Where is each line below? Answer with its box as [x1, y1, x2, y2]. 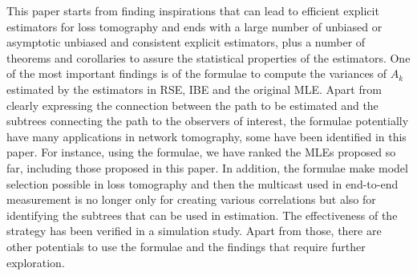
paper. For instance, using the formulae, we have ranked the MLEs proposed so [6, 144, 396, 160]
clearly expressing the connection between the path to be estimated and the [6, 96, 379, 113]
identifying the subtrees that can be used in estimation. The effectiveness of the [6, 206, 398, 223]
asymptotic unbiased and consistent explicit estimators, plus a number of [6, 34, 366, 51]
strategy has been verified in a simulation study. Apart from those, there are [6, 222, 382, 239]
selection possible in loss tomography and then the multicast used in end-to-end [6, 175, 399, 192]
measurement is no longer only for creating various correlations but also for [6, 191, 376, 208]
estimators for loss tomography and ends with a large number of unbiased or [6, 18, 383, 34]
